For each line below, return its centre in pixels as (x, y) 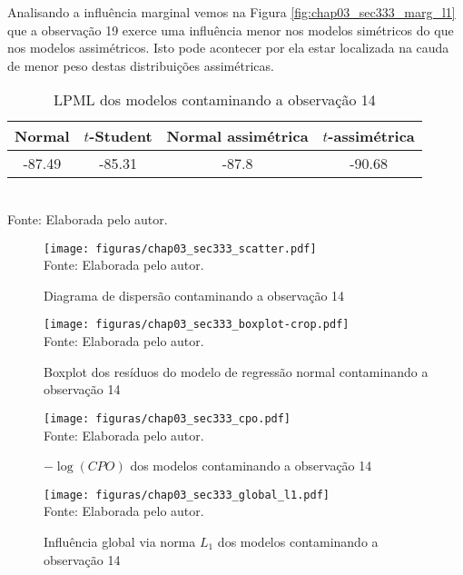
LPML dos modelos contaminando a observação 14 (215, 100)
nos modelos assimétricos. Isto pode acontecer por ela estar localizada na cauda (228, 48)
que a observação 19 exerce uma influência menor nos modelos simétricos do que (231, 30)
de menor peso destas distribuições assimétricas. (141, 65)
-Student (121, 136)
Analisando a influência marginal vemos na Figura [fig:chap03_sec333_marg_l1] (231, 12)
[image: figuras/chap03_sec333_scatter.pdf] (180, 248)
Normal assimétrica (237, 136)
